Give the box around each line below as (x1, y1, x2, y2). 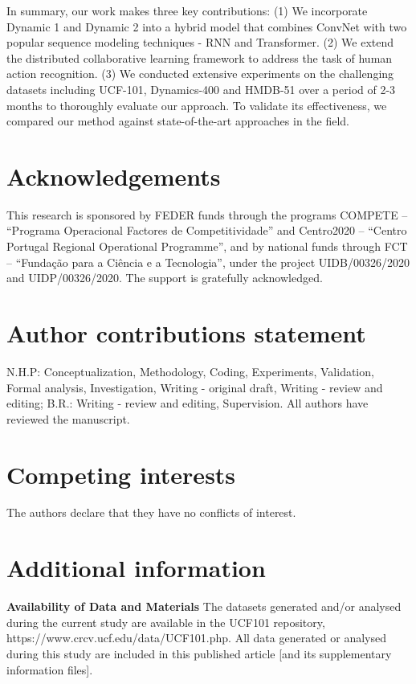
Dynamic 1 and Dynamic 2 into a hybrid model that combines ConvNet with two (6, 18, 407, 35)
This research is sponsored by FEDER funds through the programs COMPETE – (6, 206, 408, 223)
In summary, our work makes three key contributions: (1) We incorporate (6, 2, 368, 18)
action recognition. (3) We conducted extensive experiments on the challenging (6, 65, 394, 82)
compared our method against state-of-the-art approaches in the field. (6, 113, 349, 129)
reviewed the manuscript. (6, 410, 130, 427)
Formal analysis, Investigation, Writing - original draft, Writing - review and (6, 379, 383, 395)
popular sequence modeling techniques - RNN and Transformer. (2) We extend (6, 34, 394, 51)
